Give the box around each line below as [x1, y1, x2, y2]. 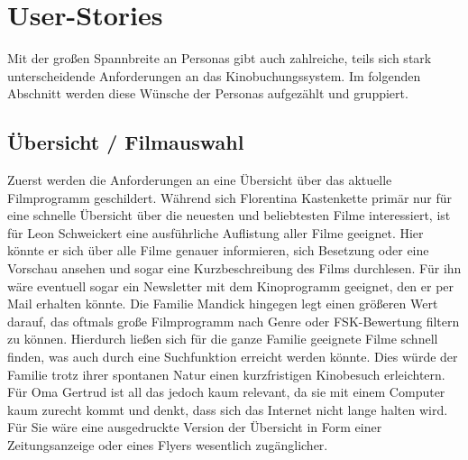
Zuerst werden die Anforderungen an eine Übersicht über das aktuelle [7, 170, 392, 189]
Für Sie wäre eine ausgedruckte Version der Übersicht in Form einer [7, 418, 382, 437]
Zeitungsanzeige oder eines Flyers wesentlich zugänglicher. [7, 436, 328, 455]
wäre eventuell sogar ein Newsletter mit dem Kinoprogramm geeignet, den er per [7, 276, 454, 295]
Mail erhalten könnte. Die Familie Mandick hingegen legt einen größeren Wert [7, 294, 438, 313]
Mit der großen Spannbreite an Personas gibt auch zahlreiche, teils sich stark [7, 49, 432, 68]
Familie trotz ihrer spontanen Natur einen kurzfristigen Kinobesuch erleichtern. [7, 364, 445, 383]
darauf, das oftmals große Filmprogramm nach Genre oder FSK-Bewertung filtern [7, 311, 460, 330]
